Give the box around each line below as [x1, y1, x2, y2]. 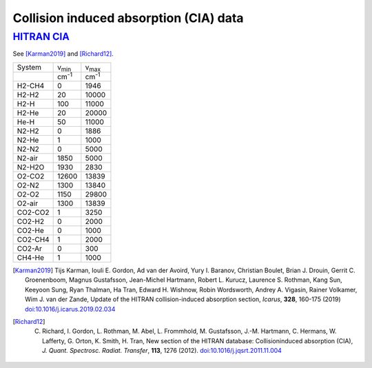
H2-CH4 [17, 81, 45, 90]
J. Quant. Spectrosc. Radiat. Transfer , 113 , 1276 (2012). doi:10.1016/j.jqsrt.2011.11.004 [42, 347, 282, 355]
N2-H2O [17, 162, 45, 172]
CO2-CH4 [17, 234, 50, 244]
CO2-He [17, 225, 44, 235]
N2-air [17, 153, 38, 163]
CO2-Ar [17, 243, 43, 253]
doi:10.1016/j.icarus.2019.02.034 [25, 305, 116, 313]
